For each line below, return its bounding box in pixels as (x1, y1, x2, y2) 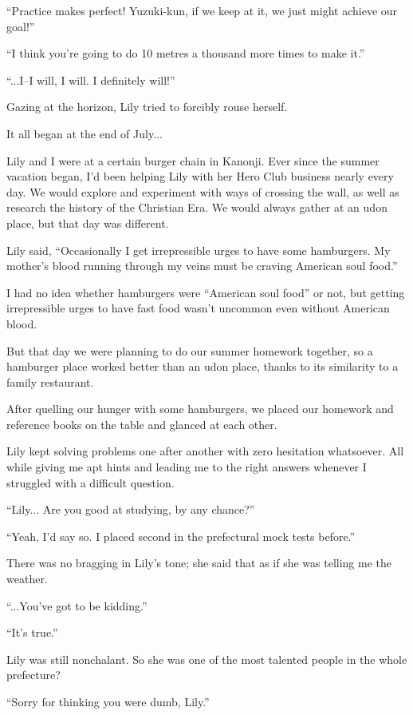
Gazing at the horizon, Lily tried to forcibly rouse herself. (6, 98, 288, 115)
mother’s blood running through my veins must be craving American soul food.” (6, 257, 398, 274)
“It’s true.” (6, 624, 58, 641)
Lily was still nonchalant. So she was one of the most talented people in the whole (6, 650, 407, 667)
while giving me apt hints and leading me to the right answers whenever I (6, 459, 367, 475)
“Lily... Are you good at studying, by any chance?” (6, 501, 255, 518)
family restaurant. (6, 373, 94, 390)
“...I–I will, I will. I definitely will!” (6, 71, 175, 88)
